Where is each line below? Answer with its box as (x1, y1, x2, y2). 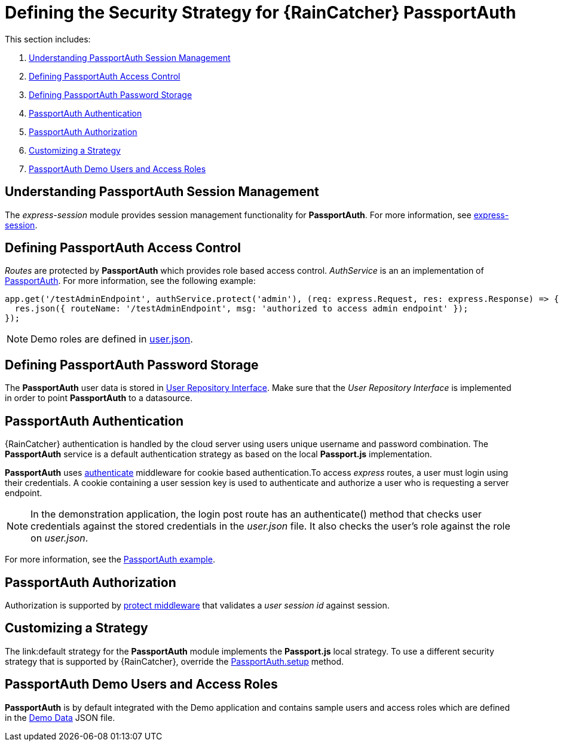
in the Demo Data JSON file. (5, 712, 115, 723)
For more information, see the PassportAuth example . (5, 554, 215, 565)
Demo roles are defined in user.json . (30, 333, 193, 346)
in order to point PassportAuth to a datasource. (5, 393, 192, 403)
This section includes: (5, 33, 91, 44)
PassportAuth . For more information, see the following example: (5, 276, 256, 286)
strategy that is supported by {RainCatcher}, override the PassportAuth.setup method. (5, 656, 344, 666)
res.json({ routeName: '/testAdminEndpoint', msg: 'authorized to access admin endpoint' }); (14, 304, 469, 314)
